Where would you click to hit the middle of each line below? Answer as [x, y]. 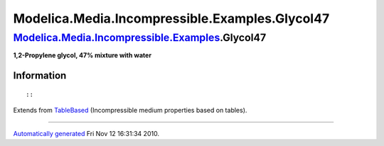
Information [40, 75]
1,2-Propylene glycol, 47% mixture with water [82, 55]
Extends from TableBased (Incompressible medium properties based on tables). [130, 111]
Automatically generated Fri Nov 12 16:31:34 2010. [86, 133]
